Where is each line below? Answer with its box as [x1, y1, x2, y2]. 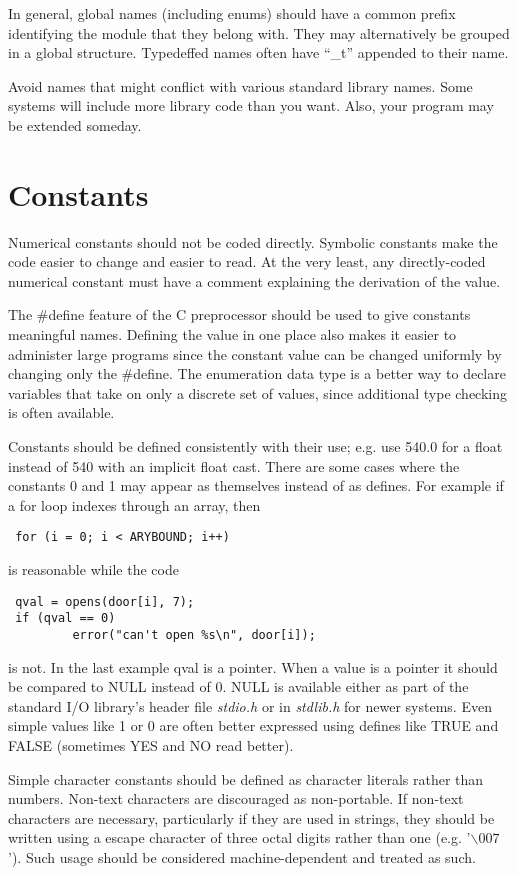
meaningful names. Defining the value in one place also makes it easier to [8, 324, 457, 345]
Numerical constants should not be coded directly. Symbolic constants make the [8, 231, 498, 252]
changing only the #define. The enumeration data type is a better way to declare [8, 363, 506, 384]
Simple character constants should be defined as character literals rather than [8, 768, 484, 789]
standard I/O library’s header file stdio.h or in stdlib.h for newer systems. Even [8, 695, 492, 716]
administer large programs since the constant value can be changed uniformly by [8, 343, 502, 364]
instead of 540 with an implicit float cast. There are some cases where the [8, 455, 460, 476]
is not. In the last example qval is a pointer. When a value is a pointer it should [8, 656, 498, 677]
